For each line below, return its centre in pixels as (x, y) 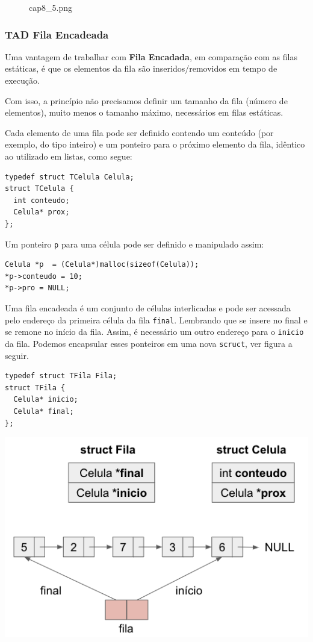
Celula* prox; (42, 212)
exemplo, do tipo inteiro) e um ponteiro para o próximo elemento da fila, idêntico (155, 144)
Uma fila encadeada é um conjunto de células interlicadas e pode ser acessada (148, 307)
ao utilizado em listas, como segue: (69, 156)
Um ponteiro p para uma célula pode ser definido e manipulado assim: (135, 244)
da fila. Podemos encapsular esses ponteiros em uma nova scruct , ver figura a (149, 343)
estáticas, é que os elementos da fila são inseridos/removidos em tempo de (141, 68)
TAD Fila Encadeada (57, 34)
